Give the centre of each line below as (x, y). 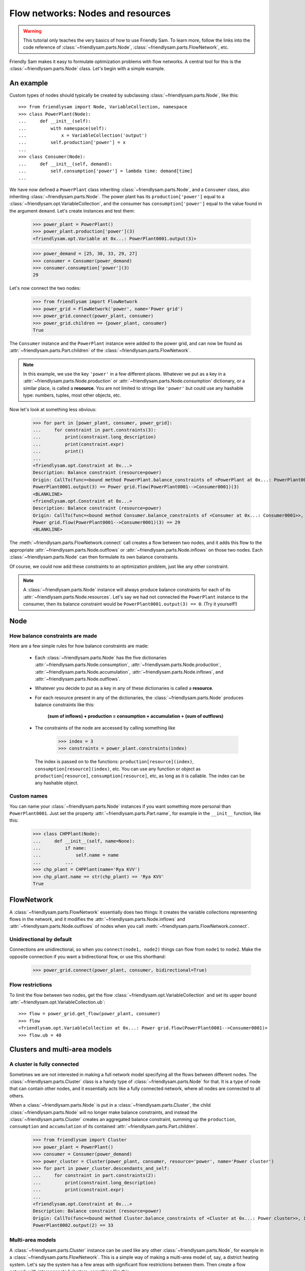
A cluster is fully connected (44, 1064)
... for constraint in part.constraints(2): (95, 1175)
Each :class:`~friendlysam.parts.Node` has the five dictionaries (101, 657)
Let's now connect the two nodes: (45, 288)
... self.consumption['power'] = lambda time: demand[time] (105, 171)
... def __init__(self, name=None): (84, 841)
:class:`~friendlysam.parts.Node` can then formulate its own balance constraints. (94, 557)
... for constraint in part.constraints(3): (95, 430)
